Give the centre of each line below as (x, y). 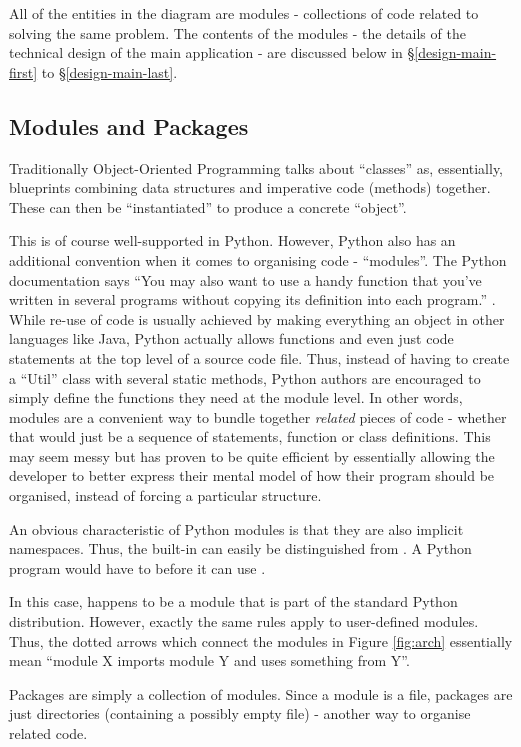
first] (23, 71)
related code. (48, 733)
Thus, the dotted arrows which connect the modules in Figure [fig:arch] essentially (261, 640)
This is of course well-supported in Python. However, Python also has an (232, 240)
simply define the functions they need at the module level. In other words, (236, 397)
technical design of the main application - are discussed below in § (212, 52)
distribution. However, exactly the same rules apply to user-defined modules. (244, 621)
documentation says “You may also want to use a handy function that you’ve (245, 279)
